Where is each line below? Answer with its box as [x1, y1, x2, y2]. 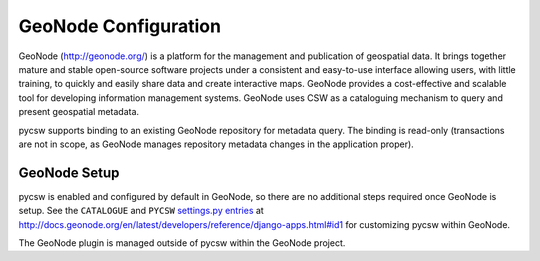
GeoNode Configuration [18, 15, 222, 37]
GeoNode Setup [18, 164, 120, 181]
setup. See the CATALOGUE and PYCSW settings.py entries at [18, 205, 264, 217]
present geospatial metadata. [18, 106, 140, 118]
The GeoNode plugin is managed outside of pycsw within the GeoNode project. [18, 236, 346, 249]
